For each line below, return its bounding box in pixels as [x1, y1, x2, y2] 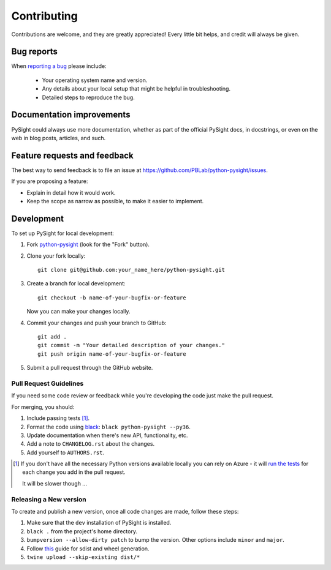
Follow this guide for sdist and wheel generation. [26, 545, 150, 552]
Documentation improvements [11, 110, 131, 120]
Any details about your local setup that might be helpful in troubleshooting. [42, 85, 231, 92]
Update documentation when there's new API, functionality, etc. [26, 432, 188, 439]
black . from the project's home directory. [26, 527, 138, 535]
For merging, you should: [11, 403, 75, 410]
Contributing [11, 9, 78, 23]
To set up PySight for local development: [11, 230, 115, 237]
